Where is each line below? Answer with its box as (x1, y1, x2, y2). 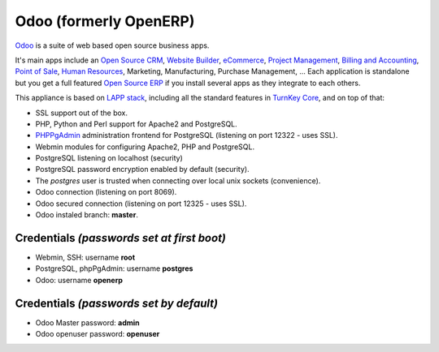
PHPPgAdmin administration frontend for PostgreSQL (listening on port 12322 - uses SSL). (35, 131, 338, 140)
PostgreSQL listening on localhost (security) (35, 153, 183, 163)
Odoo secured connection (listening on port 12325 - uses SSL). (35, 199, 247, 208)
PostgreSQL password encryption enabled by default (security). (35, 165, 250, 174)
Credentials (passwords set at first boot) (15, 231, 227, 245)
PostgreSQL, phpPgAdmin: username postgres (35, 264, 193, 273)
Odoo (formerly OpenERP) (15, 12, 195, 30)
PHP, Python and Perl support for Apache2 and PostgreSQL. (35, 118, 237, 129)
